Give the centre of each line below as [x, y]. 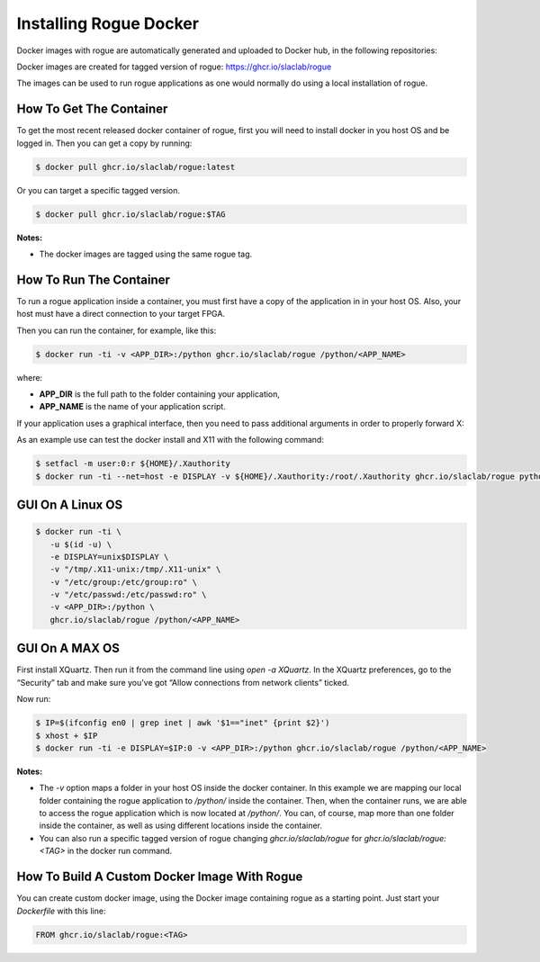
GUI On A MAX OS [68, 648]
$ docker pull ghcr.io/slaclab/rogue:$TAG [130, 214]
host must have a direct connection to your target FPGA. [121, 314]
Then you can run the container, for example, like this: [117, 330]
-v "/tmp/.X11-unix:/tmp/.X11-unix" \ [135, 570]
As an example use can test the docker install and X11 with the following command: [170, 440]
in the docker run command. [120, 851]
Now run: [34, 699]
